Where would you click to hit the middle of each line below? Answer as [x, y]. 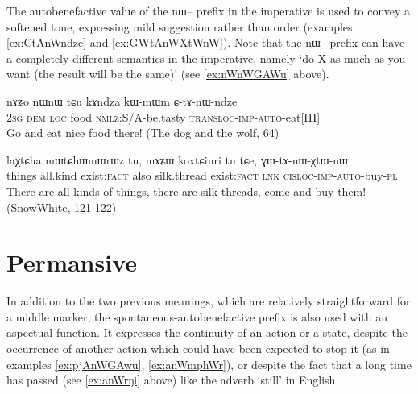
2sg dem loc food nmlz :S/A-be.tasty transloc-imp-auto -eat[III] [163, 116]
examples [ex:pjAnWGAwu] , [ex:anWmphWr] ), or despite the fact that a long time [209, 364]
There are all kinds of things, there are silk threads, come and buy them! [186, 191]
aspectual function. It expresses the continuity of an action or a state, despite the [207, 332]
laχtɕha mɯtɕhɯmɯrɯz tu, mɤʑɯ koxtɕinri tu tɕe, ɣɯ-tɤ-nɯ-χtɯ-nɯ [177, 159]
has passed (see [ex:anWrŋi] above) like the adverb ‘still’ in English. [173, 380]
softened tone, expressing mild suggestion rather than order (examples [180, 26]
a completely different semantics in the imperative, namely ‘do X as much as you [206, 58]
